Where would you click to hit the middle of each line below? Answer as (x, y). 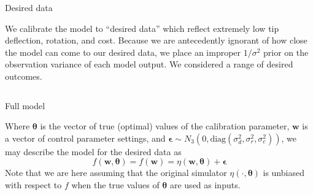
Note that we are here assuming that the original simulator (116, 173)
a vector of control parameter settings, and (85, 138)
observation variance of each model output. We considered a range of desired (149, 64)
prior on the (286, 52)
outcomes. (24, 76)
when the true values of (115, 184)
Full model (25, 105)
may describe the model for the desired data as (93, 151)
